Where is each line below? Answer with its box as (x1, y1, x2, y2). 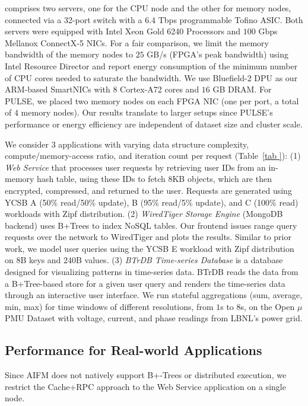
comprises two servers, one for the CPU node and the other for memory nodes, (5, 2, 291, 14)
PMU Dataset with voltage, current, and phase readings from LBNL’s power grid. (5, 312, 303, 324)
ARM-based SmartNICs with (5, 83, 110, 95)
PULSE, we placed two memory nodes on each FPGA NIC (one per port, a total (5, 94, 299, 107)
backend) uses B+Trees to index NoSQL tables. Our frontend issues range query (5, 219, 297, 231)
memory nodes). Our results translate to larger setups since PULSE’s (21, 106, 273, 119)
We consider (5, 138, 49, 150)
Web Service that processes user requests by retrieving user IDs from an (5, 161, 266, 173)
